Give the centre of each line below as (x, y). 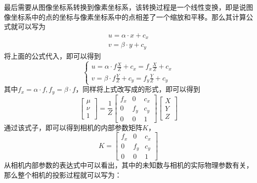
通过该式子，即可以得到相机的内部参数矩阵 (73, 127)
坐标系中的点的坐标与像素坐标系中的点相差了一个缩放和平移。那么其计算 (128, 17)
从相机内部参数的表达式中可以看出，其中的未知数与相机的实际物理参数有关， (128, 165)
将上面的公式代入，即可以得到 (52, 55)
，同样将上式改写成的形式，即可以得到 (138, 89)
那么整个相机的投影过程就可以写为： (63, 174)
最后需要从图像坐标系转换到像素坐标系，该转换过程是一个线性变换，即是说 (125, 7)
